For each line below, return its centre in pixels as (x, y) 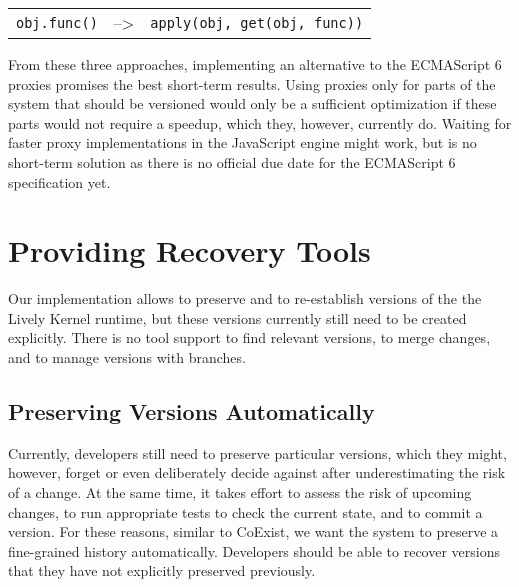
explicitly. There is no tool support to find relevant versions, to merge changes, (249, 337)
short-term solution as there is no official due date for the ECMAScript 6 (232, 161)
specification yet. (59, 181)
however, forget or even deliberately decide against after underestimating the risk (257, 472)
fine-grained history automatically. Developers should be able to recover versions (254, 550)
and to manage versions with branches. (127, 357)
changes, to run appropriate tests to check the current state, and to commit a (245, 511)
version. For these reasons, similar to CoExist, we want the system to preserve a (253, 531)
